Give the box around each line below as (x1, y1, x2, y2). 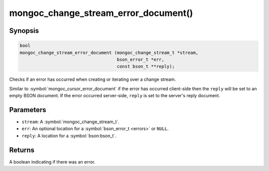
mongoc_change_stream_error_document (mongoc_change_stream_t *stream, (19, 50, 199, 55)
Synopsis (9, 26, 39, 35)
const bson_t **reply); (117, 64, 175, 69)
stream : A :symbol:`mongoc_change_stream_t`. (21, 119, 120, 125)
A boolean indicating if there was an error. (9, 159, 96, 165)
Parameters (9, 105, 46, 114)
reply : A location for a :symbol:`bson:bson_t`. (21, 133, 117, 139)
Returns (9, 146, 35, 154)
